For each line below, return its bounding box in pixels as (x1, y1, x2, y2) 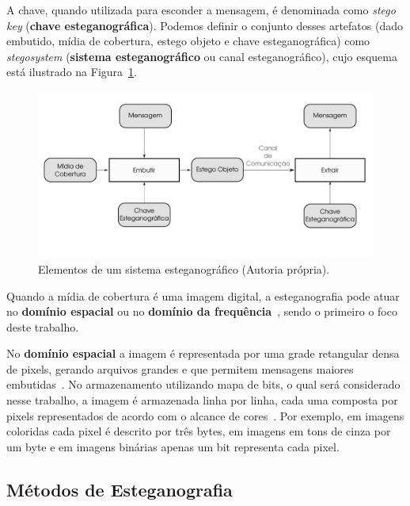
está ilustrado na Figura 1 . (6, 63, 137, 80)
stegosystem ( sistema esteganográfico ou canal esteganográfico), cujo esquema (6, 48, 397, 64)
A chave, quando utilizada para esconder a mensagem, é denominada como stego (6, 2, 396, 17)
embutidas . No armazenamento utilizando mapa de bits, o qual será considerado (6, 376, 401, 393)
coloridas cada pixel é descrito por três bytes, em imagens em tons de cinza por (6, 423, 391, 439)
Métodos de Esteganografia (6, 477, 233, 501)
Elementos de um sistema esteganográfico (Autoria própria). (38, 260, 330, 277)
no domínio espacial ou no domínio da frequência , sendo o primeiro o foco (6, 303, 397, 320)
